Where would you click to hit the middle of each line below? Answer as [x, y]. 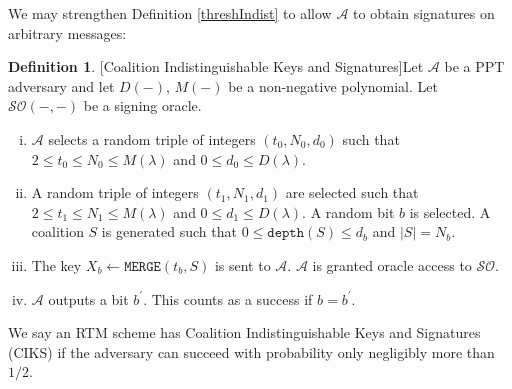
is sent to [242, 264]
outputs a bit [88, 298]
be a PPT [474, 66]
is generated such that [169, 231]
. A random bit [348, 211]
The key [56, 264]
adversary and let [61, 85]
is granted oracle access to [392, 264]
